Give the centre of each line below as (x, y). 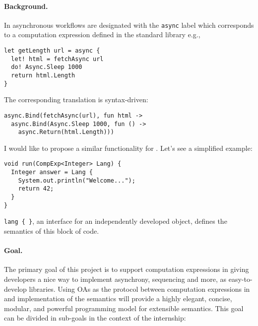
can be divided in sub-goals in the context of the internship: (95, 318)
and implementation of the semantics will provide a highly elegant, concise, (118, 298)
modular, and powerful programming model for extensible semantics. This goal (124, 308)
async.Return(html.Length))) (66, 132)
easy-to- (240, 279)
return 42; (36, 189)
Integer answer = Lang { (52, 172)
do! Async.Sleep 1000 (47, 67)
